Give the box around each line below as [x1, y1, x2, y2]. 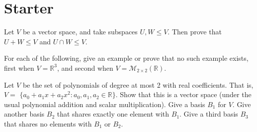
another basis [4, 109, 45, 119]
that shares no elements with [4, 118, 92, 129]
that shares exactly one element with [57, 109, 170, 119]
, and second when [57, 62, 113, 73]
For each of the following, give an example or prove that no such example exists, [4, 53, 249, 63]
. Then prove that [168, 26, 222, 37]
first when [4, 62, 34, 73]
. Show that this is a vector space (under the [115, 89, 252, 100]
